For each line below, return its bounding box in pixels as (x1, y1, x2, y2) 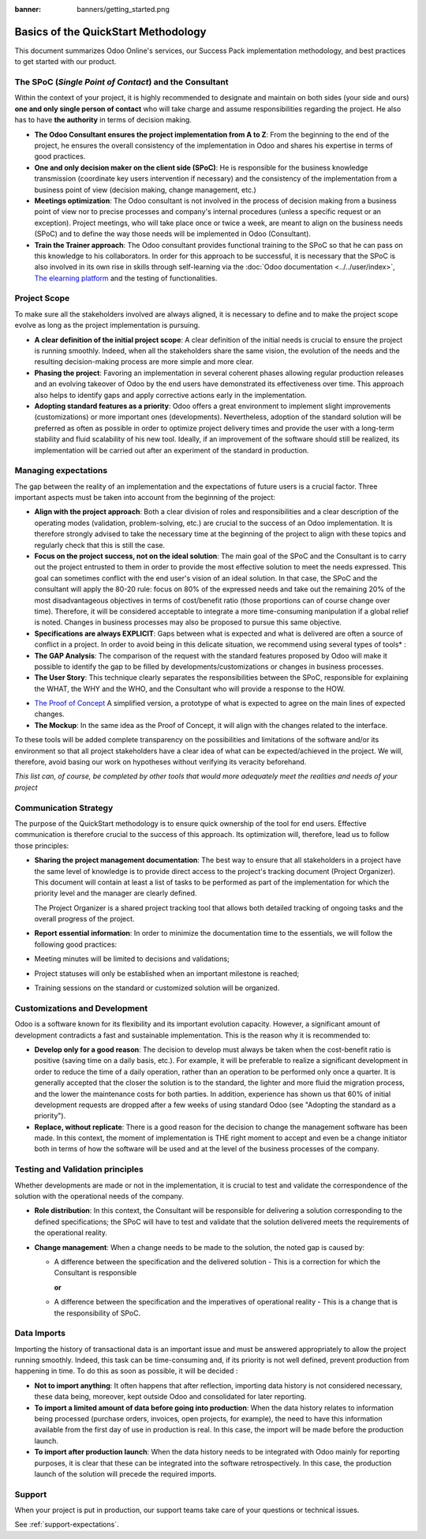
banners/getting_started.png (77, 5, 170, 13)
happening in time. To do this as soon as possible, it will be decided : (14, 1366, 238, 1376)
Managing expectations (14, 465, 108, 476)
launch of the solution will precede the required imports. (34, 1469, 217, 1478)
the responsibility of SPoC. (54, 1308, 141, 1318)
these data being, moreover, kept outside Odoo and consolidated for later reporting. (34, 1392, 307, 1402)
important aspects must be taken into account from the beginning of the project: (14, 493, 276, 502)
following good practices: (34, 940, 118, 949)
